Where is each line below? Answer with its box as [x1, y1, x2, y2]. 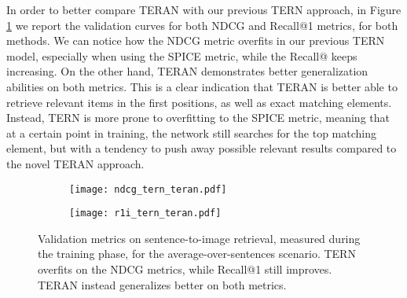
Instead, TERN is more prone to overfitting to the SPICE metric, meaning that [6, 109, 390, 126]
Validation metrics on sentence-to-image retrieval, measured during [38, 230, 361, 246]
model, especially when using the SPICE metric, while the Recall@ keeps [6, 47, 357, 64]
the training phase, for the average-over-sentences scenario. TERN [38, 245, 356, 262]
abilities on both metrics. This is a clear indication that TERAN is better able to [6, 78, 398, 94]
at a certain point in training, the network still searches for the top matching [6, 124, 376, 141]
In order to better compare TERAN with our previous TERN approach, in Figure [6, 2, 401, 17]
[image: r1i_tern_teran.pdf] [69, 208, 222, 219]
